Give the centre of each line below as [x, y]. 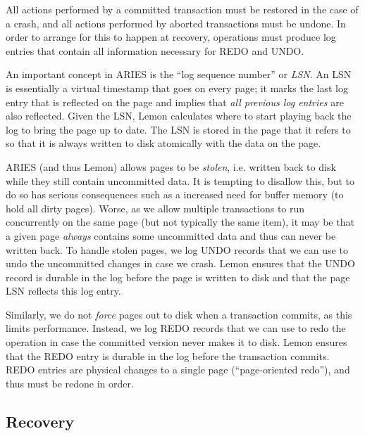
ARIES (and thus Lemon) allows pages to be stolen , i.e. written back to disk [171, 166]
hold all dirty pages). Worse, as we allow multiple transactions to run [155, 208]
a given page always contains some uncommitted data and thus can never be [171, 235]
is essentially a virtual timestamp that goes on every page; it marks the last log [177, 88]
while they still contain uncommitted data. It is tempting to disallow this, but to [180, 180]
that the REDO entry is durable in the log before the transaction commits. [168, 355]
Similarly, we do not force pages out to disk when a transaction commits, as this [179, 314]
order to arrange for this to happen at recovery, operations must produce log [171, 37]
